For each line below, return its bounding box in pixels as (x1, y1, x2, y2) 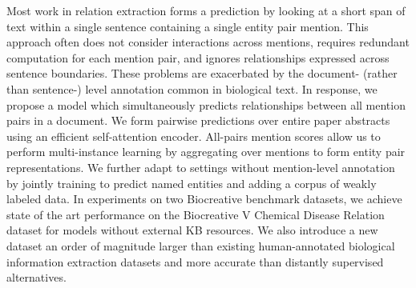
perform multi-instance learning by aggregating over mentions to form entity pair (6, 143, 406, 160)
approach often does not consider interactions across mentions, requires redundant (6, 34, 410, 50)
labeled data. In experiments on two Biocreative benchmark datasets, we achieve (6, 190, 402, 207)
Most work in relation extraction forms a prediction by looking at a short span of (6, 2, 406, 18)
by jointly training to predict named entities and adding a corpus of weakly (6, 174, 377, 191)
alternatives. (6, 269, 67, 286)
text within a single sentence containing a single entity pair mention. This (6, 18, 369, 34)
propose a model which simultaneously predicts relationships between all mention (6, 96, 406, 113)
